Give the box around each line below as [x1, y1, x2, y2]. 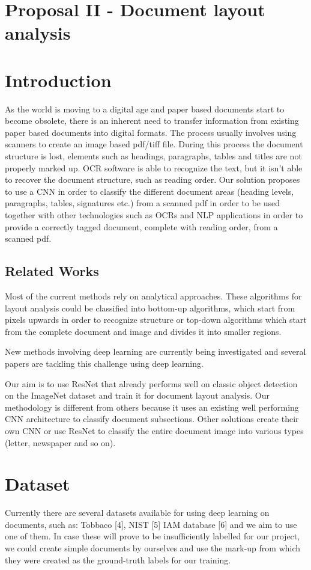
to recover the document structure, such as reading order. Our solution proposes [5, 173, 300, 186]
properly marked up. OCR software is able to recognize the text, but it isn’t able [5, 161, 303, 174]
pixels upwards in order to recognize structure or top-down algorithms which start [5, 313, 307, 326]
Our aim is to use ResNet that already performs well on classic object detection [5, 377, 298, 390]
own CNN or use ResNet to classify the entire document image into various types [5, 424, 304, 437]
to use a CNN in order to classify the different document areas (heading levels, [5, 185, 294, 197]
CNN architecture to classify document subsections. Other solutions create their [5, 412, 299, 425]
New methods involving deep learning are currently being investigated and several [5, 345, 306, 358]
